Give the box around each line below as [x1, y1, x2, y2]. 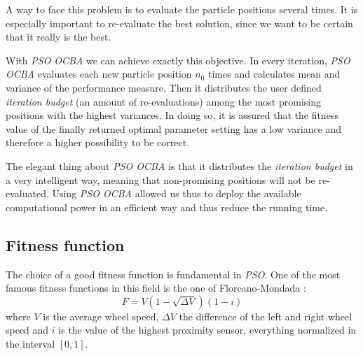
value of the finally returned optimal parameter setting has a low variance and [6, 121, 342, 136]
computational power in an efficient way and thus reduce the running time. [6, 199, 328, 214]
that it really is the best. [6, 29, 111, 44]
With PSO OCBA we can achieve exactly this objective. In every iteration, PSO [6, 52, 350, 67]
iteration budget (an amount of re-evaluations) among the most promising [6, 94, 321, 108]
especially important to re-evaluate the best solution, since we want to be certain [6, 15, 353, 30]
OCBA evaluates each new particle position [6, 66, 192, 81]
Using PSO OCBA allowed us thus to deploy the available [52, 186, 301, 201]
